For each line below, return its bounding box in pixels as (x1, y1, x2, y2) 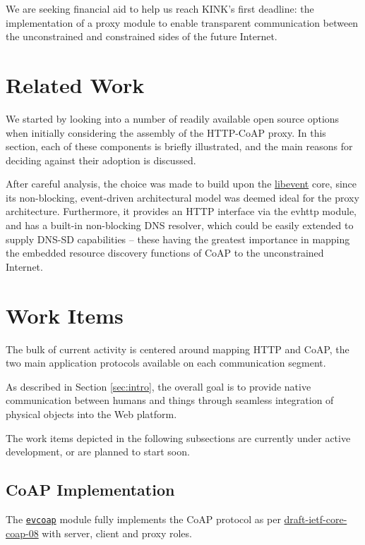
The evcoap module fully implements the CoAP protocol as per (6, 511, 281, 526)
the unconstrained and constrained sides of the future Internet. (6, 29, 277, 44)
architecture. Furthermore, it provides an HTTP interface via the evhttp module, (6, 204, 357, 219)
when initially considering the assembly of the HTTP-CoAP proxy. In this (6, 125, 326, 140)
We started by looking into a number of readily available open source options (6, 111, 340, 125)
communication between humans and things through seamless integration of (6, 393, 334, 408)
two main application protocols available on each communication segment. (6, 355, 326, 370)
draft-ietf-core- (284, 511, 347, 526)
